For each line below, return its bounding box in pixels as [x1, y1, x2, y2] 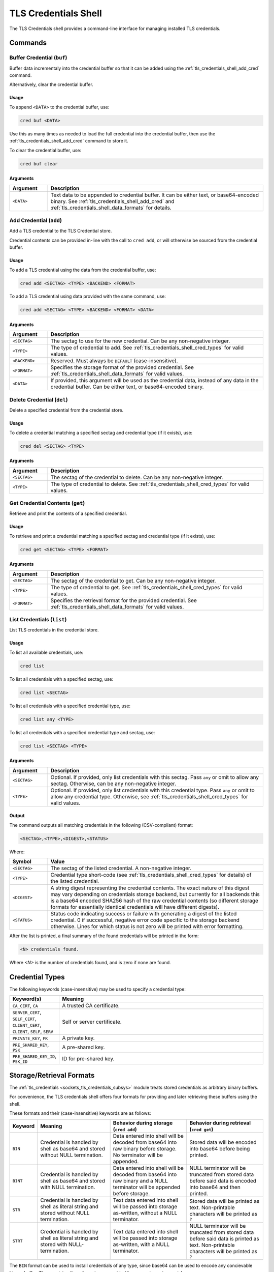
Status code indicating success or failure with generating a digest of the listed [50, 910, 237, 917]
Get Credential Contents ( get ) [9, 499, 85, 506]
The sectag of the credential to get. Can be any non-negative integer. [50, 577, 216, 584]
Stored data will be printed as [189, 1197, 260, 1204]
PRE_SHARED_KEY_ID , [12, 1053, 57, 1060]
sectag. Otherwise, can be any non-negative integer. [50, 780, 177, 787]
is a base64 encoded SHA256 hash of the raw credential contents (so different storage [50, 897, 259, 904]
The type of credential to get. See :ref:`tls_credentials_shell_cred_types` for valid [50, 584, 243, 591]
